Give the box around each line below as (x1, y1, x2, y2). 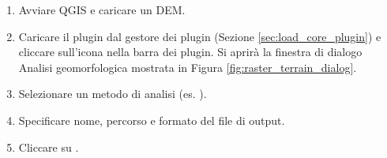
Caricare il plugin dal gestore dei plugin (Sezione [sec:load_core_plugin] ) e (18, 28, 381, 44)
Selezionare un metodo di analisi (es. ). (18, 85, 207, 102)
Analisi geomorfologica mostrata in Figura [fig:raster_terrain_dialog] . (18, 58, 357, 75)
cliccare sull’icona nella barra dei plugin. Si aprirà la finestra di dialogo (18, 43, 363, 60)
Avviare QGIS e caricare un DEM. (18, 2, 186, 17)
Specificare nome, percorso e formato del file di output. (18, 111, 285, 128)
